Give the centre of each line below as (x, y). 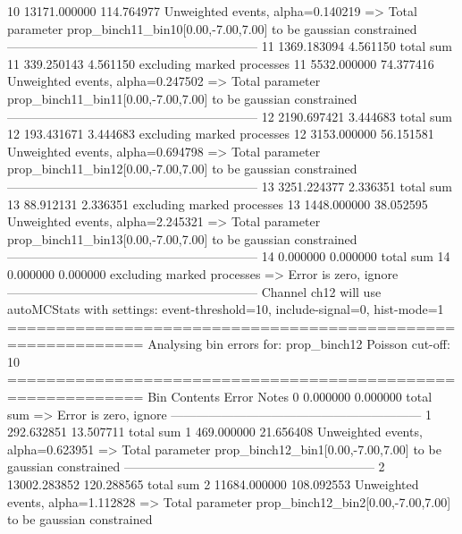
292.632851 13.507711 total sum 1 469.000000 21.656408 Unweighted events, (215, 432)
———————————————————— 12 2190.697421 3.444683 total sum (230, 116)
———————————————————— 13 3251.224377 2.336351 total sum (230, 186)
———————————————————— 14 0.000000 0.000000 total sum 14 (229, 256)
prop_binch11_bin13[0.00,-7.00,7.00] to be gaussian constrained (182, 238)
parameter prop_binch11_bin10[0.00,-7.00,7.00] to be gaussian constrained (212, 28)
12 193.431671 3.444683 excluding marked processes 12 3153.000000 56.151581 (221, 134)
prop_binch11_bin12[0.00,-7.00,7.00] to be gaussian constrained (182, 169)
